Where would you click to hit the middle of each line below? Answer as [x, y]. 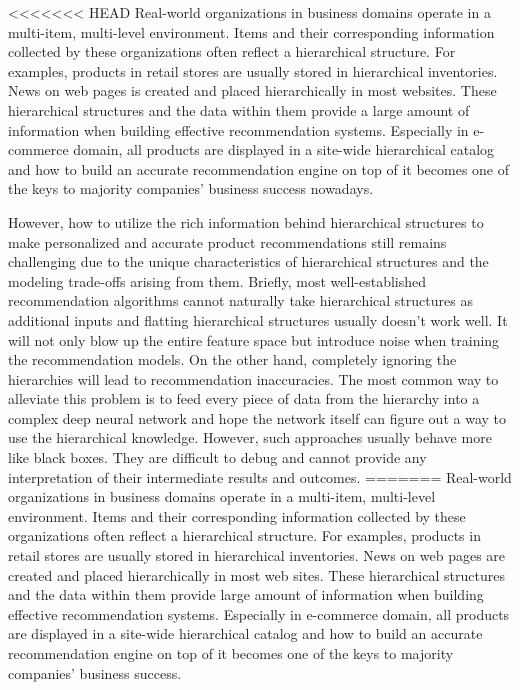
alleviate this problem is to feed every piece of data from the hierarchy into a [244, 398]
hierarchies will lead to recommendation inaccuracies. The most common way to [253, 378]
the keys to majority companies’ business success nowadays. [191, 188]
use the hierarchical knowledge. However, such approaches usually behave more [250, 437]
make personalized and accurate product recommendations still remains [227, 241]
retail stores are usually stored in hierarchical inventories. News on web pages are [257, 555]
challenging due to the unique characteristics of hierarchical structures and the [248, 261]
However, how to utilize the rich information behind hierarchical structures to [246, 221]
